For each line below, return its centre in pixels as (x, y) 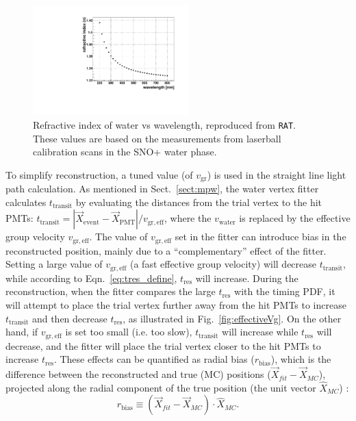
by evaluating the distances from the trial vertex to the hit (199, 202)
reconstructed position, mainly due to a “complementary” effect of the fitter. (166, 250)
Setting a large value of (54, 264)
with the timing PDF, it (285, 291)
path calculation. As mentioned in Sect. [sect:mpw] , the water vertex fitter (162, 189)
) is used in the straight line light (277, 174)
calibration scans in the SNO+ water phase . (125, 152)
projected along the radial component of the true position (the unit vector (161, 387)
